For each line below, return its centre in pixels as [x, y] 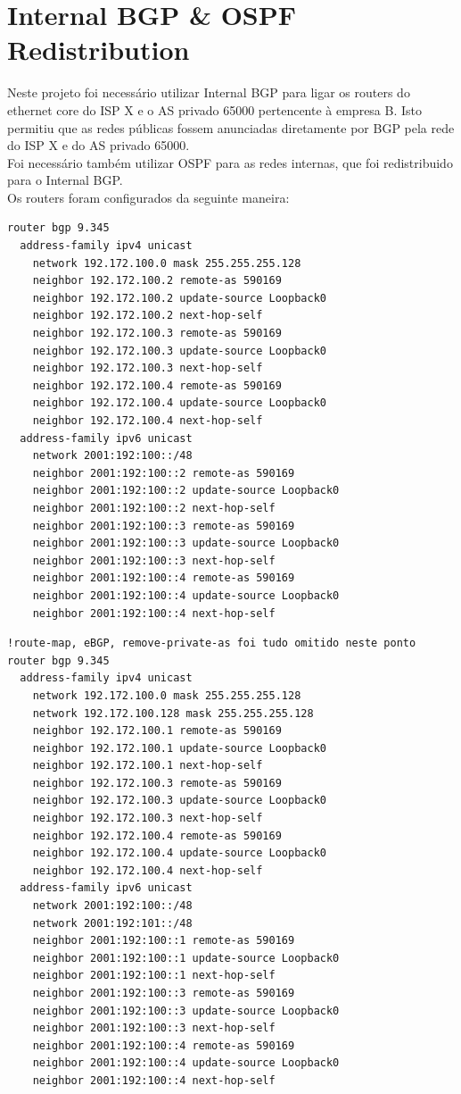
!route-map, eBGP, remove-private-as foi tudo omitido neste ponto [212, 643]
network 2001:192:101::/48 [112, 923]
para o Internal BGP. [65, 180]
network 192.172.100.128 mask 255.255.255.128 [173, 713]
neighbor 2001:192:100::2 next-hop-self [154, 508]
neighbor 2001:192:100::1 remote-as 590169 [164, 941]
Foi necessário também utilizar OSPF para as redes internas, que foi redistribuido [230, 162]
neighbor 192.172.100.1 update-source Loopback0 [179, 748]
